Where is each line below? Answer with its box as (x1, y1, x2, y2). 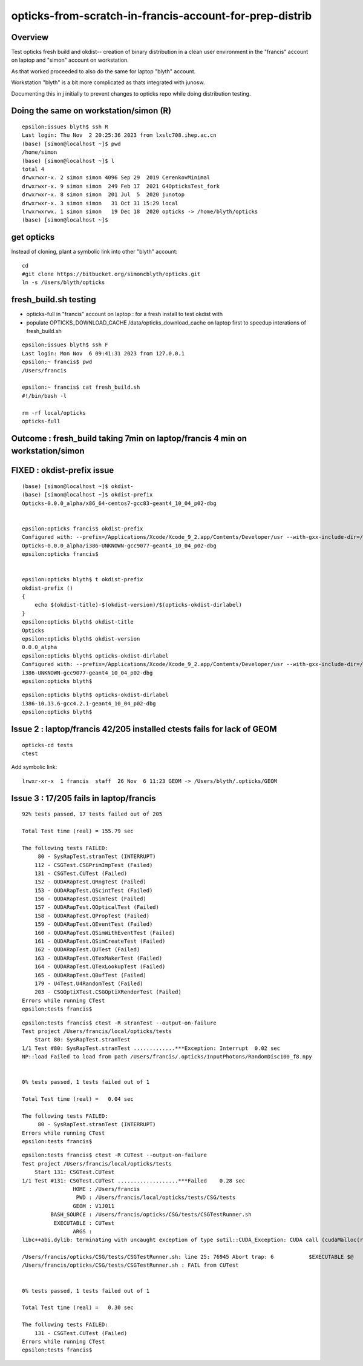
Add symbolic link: (11, 764, 57, 771)
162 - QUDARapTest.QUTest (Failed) (34, 946, 140, 953)
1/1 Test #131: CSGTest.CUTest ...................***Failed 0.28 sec (22, 1177, 246, 1184)
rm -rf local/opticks (22, 409, 86, 416)
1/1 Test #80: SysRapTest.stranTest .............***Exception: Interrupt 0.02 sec (22, 1044, 281, 1052)
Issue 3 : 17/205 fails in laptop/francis (11, 793, 156, 803)
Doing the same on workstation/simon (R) (11, 106, 172, 116)
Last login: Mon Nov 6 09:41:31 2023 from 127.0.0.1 (22, 350, 185, 357)
